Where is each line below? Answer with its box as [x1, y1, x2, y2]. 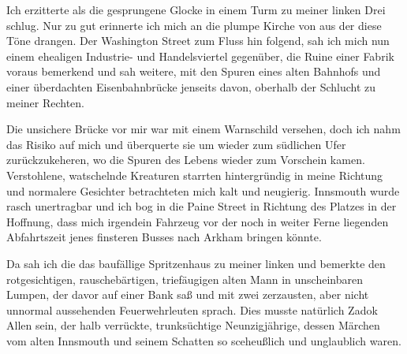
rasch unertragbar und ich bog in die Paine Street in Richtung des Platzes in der [6, 198, 397, 214]
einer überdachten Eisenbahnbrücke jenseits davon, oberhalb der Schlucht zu [6, 78, 376, 95]
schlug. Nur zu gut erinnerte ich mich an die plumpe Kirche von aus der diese [6, 17, 382, 33]
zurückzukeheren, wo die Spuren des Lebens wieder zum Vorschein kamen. [6, 151, 365, 168]
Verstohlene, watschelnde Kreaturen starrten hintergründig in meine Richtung [6, 166, 383, 183]
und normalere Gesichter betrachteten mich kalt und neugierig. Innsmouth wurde [6, 182, 400, 199]
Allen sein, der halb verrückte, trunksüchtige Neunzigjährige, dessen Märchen [6, 317, 380, 334]
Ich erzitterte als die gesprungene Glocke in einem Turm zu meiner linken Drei [6, 2, 386, 17]
